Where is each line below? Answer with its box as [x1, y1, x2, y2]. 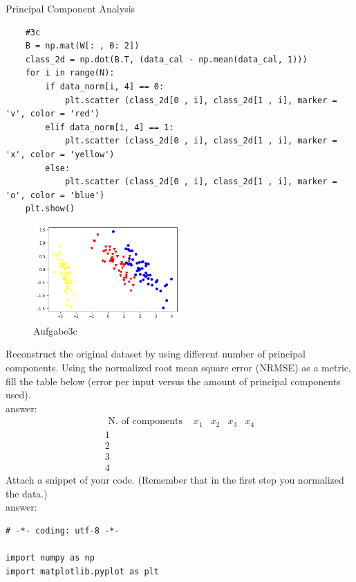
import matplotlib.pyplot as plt [6, 566, 159, 576]
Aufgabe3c [33, 323, 77, 337]
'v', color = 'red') [6, 109, 100, 119]
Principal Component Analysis [6, 1, 135, 15]
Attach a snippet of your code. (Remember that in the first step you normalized [6, 473, 344, 487]
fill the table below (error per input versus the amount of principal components [6, 373, 341, 388]
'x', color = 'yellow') [6, 149, 115, 159]
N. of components [108, 416, 182, 427]
